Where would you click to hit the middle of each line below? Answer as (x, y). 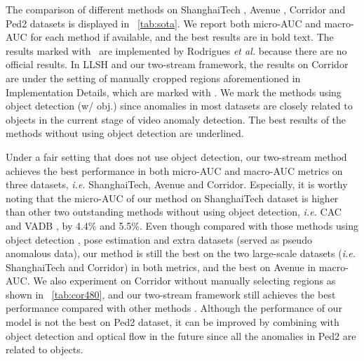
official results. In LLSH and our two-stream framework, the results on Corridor (177, 64)
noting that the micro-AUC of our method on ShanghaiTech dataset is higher (172, 198)
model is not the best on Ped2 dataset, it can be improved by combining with (173, 322)
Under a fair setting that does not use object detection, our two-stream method (176, 156)
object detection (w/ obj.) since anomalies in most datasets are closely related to (179, 106)
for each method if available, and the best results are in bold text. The (182, 37)
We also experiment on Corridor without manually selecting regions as (184, 281)
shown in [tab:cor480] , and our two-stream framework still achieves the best (171, 294)
